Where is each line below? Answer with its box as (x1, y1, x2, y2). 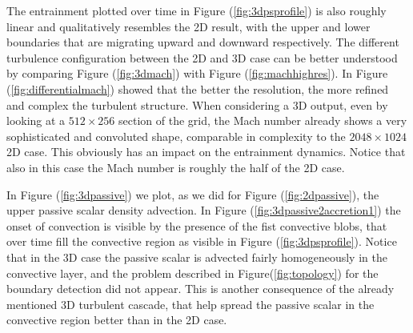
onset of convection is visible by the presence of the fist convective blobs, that (6, 217, 387, 234)
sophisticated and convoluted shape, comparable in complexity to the (6, 127, 346, 144)
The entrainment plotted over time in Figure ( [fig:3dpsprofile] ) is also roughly (6, 2, 387, 18)
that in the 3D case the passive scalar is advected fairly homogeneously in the (6, 248, 387, 265)
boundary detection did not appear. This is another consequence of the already (6, 280, 395, 297)
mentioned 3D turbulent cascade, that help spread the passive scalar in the (6, 295, 375, 312)
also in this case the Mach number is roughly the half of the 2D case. (6, 158, 345, 175)
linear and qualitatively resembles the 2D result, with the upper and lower (6, 18, 371, 34)
